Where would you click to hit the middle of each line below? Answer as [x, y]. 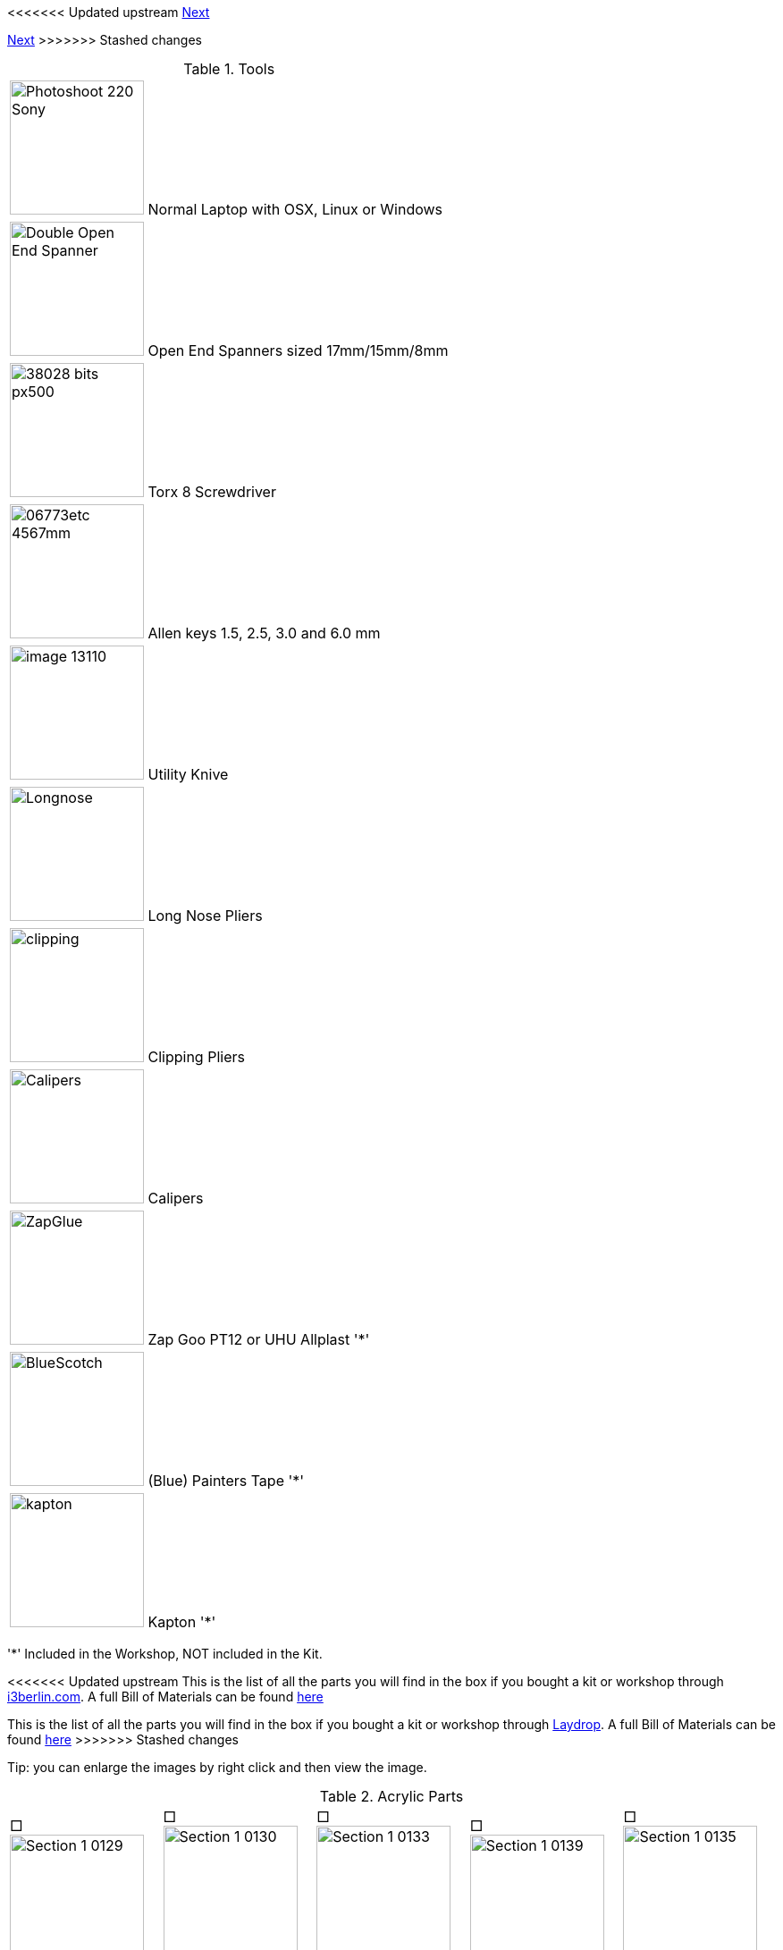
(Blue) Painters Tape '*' [226, 1481]
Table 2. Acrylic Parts [391, 1796]
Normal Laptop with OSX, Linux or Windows [295, 209]
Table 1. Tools [229, 69]
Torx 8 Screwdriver [212, 492]
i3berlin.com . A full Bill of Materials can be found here [165, 1697]
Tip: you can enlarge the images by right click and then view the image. [217, 1767]
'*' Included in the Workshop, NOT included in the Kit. [165, 1654]
